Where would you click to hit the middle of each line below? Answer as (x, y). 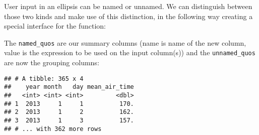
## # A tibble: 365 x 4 (44, 79)
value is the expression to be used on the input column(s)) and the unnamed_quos (130, 52)
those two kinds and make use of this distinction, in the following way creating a (128, 16)
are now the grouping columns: (52, 62)
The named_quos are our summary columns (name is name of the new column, (125, 42)
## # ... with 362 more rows (53, 129)
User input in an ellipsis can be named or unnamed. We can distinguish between (128, 6)
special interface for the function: (55, 26)
